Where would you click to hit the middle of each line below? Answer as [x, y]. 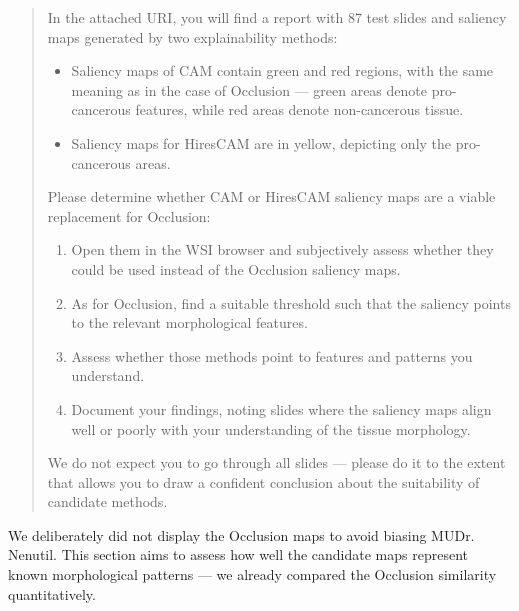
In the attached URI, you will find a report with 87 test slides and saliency [277, 17]
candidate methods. [107, 501]
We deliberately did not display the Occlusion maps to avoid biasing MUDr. [241, 534]
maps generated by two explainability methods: [192, 36]
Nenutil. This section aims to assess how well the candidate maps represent [238, 554]
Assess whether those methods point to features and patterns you [272, 355]
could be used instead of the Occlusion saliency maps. [236, 268]
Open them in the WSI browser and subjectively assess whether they [282, 249]
